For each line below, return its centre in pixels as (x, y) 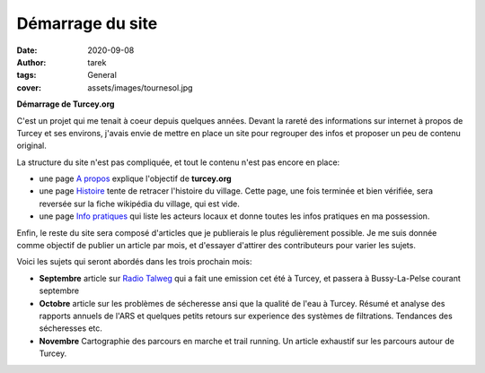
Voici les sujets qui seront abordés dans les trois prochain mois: (134, 262)
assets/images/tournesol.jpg (140, 87)
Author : (31, 62)
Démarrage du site (87, 23)
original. (31, 146)
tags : (26, 75)
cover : (29, 87)
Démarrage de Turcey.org (66, 104)
